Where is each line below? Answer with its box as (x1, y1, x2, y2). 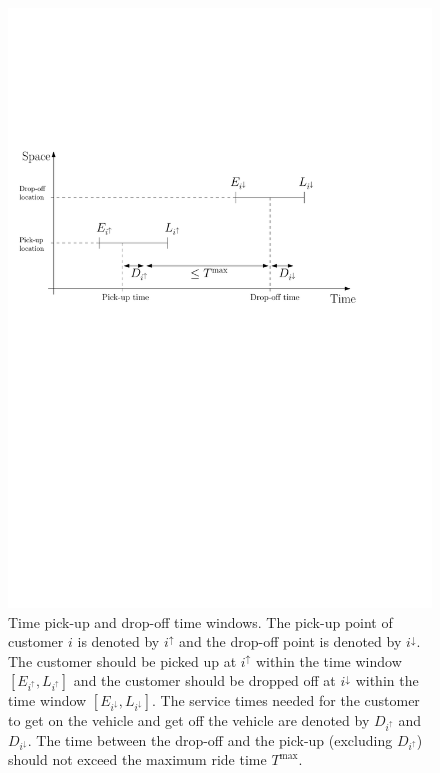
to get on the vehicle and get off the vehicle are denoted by (8, 710, 370, 731)
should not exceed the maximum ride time (8, 749, 267, 770)
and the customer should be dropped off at (73, 670, 336, 691)
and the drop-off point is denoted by (179, 631, 402, 652)
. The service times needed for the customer (152, 690, 420, 711)
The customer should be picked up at (8, 650, 237, 671)
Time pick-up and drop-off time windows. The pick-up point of (8, 611, 393, 632)
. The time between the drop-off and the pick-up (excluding (27, 729, 393, 750)
